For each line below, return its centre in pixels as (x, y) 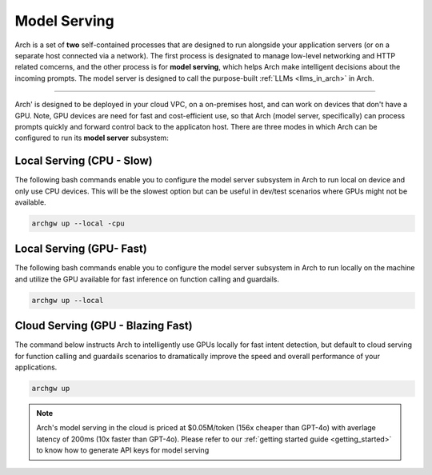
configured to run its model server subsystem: (92, 138)
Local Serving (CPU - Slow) (84, 161)
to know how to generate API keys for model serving (123, 450)
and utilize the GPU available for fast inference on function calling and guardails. (147, 279)
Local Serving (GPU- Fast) (81, 249)
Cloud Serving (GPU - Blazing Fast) (104, 326)
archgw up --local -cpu (78, 223)
